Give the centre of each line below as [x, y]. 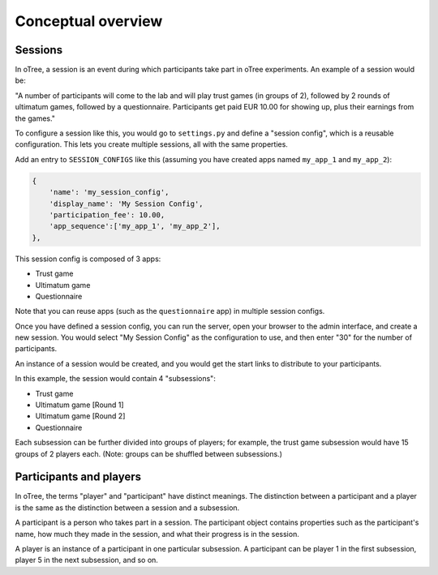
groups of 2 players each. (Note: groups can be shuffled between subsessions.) [149, 453]
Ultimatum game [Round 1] [80, 405]
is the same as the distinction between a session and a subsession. [127, 508]
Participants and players [78, 477]
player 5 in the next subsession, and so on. [86, 560]
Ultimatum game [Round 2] [80, 416]
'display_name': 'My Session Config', [126, 204]
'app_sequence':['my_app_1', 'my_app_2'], [135, 226]
